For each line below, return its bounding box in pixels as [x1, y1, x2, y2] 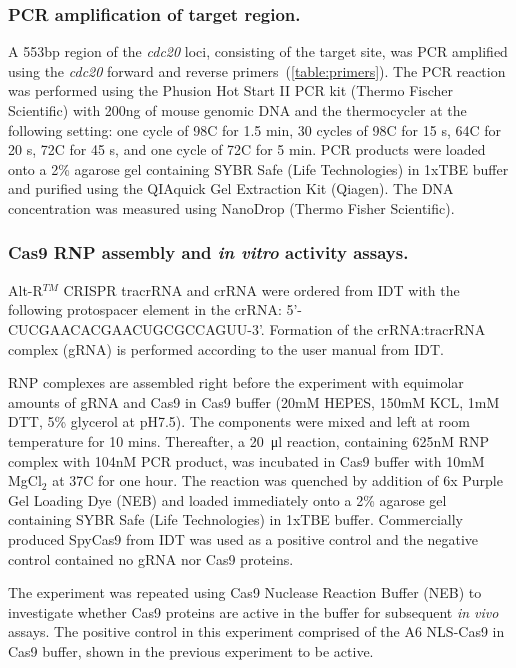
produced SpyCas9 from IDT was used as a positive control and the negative [8, 528, 479, 549]
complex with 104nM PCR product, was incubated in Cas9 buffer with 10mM [8, 450, 485, 471]
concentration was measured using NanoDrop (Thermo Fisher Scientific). [8, 197, 455, 218]
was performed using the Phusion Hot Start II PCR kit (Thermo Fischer [8, 80, 454, 101]
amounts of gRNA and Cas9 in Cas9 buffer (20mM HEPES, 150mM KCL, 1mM [8, 391, 500, 412]
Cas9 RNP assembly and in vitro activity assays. [8, 240, 409, 265]
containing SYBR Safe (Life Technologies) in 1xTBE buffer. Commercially [8, 509, 463, 530]
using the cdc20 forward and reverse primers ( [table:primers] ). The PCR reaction [8, 60, 506, 81]
